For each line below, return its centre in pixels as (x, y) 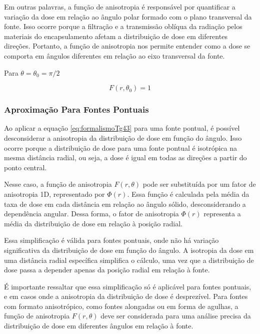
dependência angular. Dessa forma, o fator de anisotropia (91, 214)
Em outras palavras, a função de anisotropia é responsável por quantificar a (120, 7)
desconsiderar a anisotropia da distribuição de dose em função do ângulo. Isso (123, 137)
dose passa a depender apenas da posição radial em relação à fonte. (107, 270)
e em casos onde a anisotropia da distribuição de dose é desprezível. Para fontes (126, 296)
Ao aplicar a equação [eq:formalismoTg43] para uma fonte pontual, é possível (122, 128)
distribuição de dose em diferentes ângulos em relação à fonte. (99, 326)
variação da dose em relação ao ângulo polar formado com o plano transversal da (128, 16)
